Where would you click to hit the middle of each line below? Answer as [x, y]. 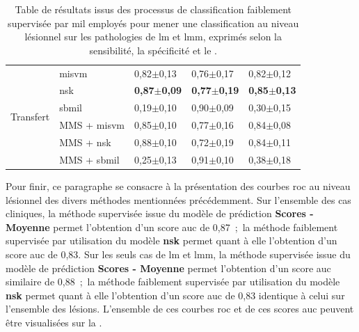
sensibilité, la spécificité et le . [153, 50]
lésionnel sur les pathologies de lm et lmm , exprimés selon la [153, 37]
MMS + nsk [85, 142]
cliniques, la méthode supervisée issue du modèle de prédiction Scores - [160, 213]
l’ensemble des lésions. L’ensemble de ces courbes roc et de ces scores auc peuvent [180, 309]
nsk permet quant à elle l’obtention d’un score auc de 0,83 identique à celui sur [175, 295]
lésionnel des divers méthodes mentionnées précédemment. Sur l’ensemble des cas [178, 199]
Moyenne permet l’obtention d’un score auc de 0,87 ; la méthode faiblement [172, 227]
